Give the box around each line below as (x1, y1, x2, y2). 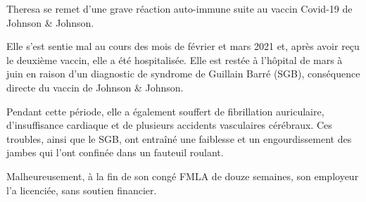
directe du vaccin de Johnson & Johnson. (6, 80, 184, 94)
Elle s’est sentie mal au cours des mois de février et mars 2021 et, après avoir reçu (6, 39, 360, 53)
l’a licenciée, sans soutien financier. (6, 182, 157, 197)
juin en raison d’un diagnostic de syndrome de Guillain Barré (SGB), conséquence (6, 66, 360, 81)
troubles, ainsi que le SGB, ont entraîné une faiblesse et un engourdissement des (6, 131, 352, 146)
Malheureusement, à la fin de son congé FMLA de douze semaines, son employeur (6, 168, 359, 183)
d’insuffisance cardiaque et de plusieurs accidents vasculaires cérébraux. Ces (6, 118, 332, 132)
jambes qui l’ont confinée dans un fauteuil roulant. (6, 145, 224, 160)
